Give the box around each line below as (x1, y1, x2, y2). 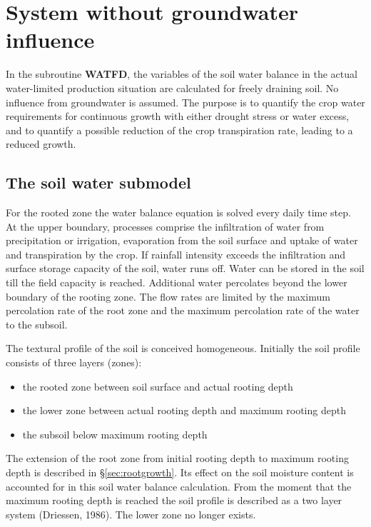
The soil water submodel (6, 171, 191, 194)
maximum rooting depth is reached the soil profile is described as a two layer (6, 493, 342, 508)
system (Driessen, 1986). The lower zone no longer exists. (6, 506, 256, 521)
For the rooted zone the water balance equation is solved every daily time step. (6, 205, 351, 220)
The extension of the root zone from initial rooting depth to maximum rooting (6, 451, 349, 466)
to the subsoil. (6, 316, 68, 331)
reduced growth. (6, 136, 76, 151)
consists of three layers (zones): (6, 355, 142, 370)
